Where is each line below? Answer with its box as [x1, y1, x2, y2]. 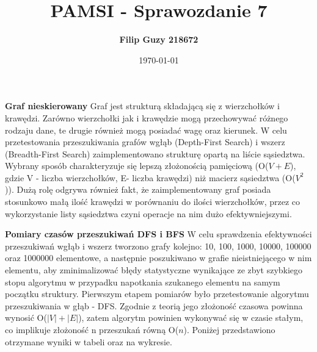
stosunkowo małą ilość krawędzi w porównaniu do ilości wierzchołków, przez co [5, 195, 301, 208]
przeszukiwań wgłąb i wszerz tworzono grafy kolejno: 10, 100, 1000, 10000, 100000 [5, 239, 312, 252]
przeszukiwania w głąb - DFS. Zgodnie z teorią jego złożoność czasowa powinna [5, 299, 303, 312]
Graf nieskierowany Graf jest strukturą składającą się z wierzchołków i [5, 99, 280, 112]
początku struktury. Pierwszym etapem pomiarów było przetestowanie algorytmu [5, 287, 309, 300]
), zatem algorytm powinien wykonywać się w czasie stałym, [78, 311, 304, 324]
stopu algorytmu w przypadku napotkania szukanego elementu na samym [5, 275, 280, 288]
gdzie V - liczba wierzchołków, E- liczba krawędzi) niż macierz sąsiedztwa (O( [5, 171, 296, 184]
